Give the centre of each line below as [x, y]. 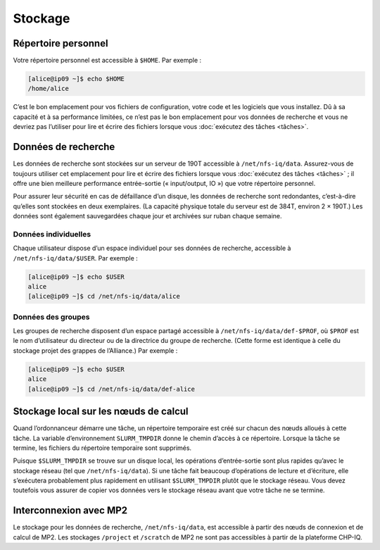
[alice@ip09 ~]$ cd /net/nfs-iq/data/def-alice [111, 389]
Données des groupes [51, 317]
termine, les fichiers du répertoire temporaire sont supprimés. [102, 448]
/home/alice [49, 89]
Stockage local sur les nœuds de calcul [101, 412]
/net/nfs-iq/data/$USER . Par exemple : [76, 258]
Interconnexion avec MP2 [70, 511]
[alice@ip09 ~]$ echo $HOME [76, 79]
